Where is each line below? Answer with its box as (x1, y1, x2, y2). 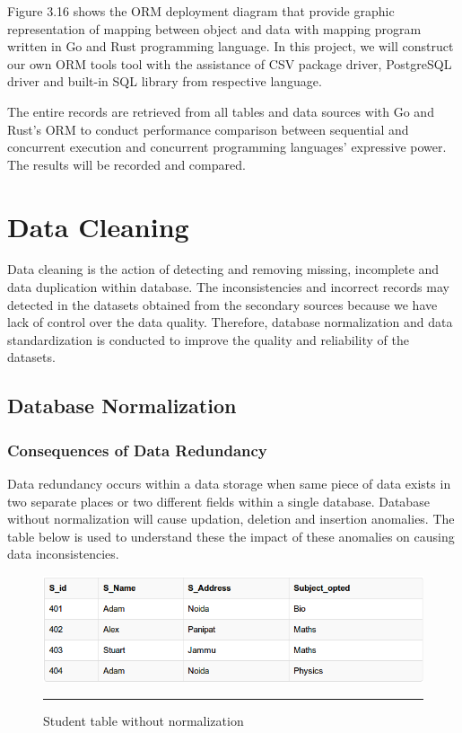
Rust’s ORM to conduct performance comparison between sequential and (7, 119, 409, 138)
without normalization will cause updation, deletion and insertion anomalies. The (7, 509, 455, 528)
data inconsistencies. (7, 544, 119, 563)
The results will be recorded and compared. (7, 155, 246, 173)
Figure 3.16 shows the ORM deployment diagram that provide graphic (7, 2, 395, 20)
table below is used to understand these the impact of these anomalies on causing (7, 526, 455, 545)
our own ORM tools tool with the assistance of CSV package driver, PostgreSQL (7, 54, 452, 73)
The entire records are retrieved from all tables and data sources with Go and (7, 102, 434, 120)
